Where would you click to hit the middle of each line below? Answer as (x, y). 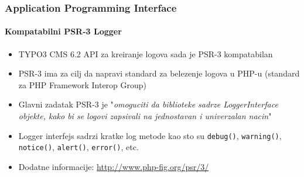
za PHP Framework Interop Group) (83, 84)
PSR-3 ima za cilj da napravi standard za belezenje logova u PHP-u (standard (159, 73)
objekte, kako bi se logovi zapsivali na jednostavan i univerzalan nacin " (145, 116)
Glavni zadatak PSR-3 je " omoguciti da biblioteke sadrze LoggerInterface (148, 104)
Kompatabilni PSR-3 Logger (63, 31)
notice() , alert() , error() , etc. (78, 147)
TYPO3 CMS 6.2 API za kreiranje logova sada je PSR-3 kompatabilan (146, 53)
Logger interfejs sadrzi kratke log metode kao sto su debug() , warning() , (150, 135)
